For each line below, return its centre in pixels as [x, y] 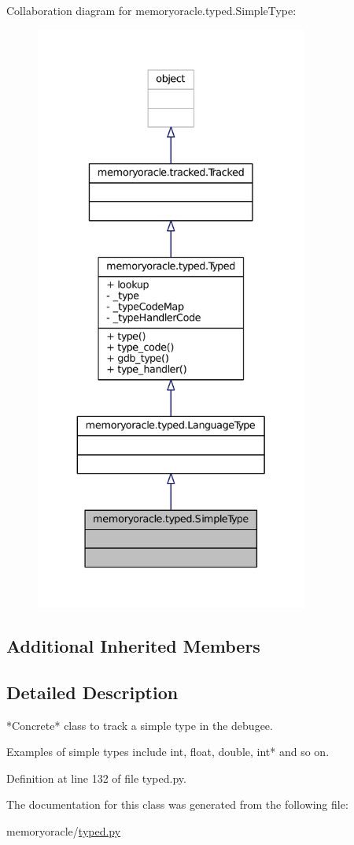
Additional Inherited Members [133, 645]
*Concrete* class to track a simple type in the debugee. [140, 725]
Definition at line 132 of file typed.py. [96, 778]
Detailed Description [92, 692]
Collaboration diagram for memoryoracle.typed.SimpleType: [151, 10]
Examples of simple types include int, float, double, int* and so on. [168, 752]
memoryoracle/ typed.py [64, 830]
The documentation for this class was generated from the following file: [177, 804]
